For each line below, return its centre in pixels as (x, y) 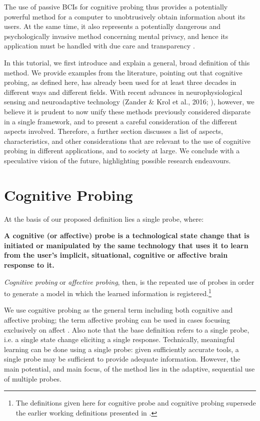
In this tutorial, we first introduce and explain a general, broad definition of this (127, 62)
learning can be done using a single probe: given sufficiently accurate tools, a (121, 349)
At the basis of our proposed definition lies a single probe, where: (104, 218)
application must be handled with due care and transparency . (99, 46)
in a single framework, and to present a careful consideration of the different (121, 121)
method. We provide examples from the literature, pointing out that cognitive (123, 72)
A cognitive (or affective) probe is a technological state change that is (127, 235)
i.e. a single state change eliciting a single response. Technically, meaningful (119, 339)
